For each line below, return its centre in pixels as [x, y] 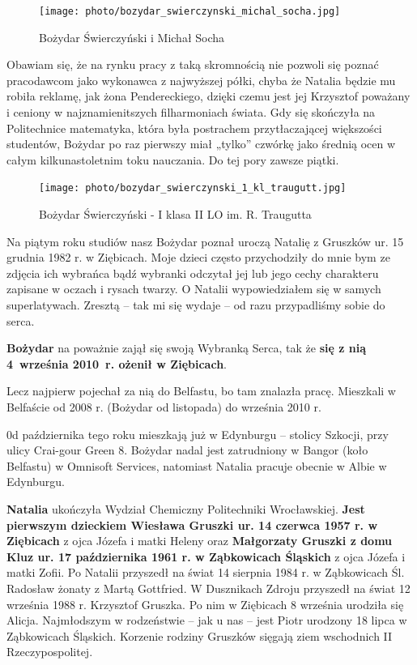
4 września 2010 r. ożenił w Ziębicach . [117, 363]
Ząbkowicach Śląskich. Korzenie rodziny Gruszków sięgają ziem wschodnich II [200, 635]
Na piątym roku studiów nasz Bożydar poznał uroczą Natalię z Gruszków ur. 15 [205, 241]
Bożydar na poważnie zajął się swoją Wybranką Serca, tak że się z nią [186, 348]
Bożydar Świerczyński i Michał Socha [132, 37]
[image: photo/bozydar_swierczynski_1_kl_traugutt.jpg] [193, 188]
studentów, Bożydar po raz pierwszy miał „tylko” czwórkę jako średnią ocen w [201, 144]
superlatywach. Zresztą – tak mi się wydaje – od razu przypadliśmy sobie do [196, 305]
